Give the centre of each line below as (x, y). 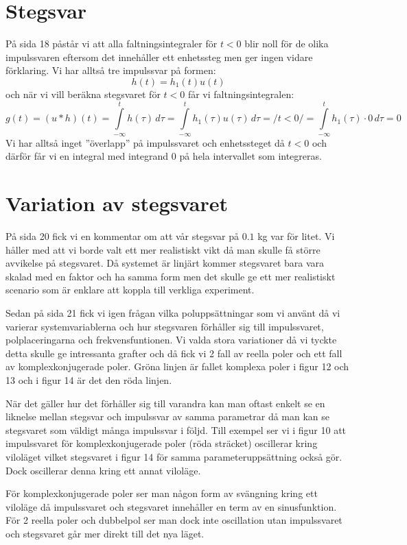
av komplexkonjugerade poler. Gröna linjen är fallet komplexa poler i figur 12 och (177, 366)
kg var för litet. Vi (296, 236)
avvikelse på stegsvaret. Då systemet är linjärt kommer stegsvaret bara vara (165, 263)
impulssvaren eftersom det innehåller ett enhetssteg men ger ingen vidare (159, 57)
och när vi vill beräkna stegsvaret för (83, 94)
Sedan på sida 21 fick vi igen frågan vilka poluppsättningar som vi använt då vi (173, 312)
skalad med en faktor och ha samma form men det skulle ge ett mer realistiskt (171, 276)
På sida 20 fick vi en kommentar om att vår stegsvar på (122, 236)
